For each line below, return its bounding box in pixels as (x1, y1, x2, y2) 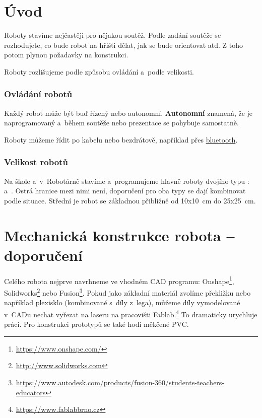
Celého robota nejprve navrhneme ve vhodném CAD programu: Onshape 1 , (4, 274, 234, 286)
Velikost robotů (4, 156, 68, 168)
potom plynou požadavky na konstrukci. (4, 49, 128, 60)
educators (16, 387, 46, 397)
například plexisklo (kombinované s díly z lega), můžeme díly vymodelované (4, 297, 240, 308)
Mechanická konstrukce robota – (4, 225, 235, 245)
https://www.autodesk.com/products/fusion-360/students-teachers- (16, 377, 225, 387)
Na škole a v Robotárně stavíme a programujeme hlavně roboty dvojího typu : (4, 175, 249, 186)
